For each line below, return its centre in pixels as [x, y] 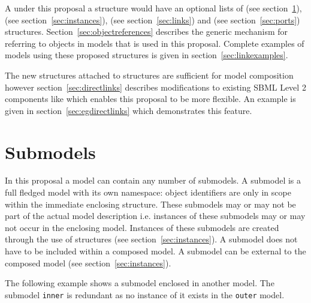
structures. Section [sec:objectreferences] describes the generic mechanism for [147, 31]
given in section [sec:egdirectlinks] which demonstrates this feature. [129, 110]
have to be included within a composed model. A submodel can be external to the [155, 251]
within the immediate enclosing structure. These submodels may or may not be [150, 204]
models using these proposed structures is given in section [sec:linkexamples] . [147, 55]
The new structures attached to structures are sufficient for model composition [149, 75]
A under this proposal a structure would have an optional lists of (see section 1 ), [153, 8]
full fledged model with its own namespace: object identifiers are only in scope [148, 192]
